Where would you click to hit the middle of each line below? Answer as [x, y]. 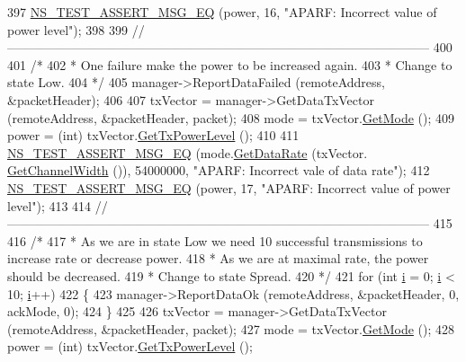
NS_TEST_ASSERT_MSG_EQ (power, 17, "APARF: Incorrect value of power [229, 187]
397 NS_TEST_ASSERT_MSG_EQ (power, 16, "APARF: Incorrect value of [222, 12]
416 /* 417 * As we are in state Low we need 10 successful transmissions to [215, 240]
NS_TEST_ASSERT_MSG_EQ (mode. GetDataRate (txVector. [188, 152]
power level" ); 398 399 [67, 29]
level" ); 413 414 [49, 205]
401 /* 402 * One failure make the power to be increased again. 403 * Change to [230, 64]
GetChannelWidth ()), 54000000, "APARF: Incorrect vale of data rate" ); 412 [219, 170]
